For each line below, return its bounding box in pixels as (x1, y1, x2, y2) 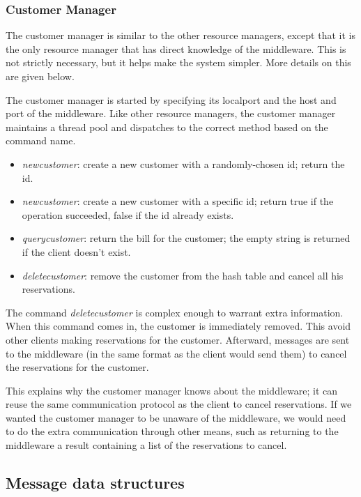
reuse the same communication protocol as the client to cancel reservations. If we (6, 397, 352, 411)
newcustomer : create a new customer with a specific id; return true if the (22, 194, 334, 208)
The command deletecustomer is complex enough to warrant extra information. (6, 305, 344, 319)
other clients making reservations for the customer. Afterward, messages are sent (6, 332, 350, 346)
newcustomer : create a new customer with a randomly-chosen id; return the (22, 156, 345, 171)
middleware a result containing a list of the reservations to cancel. (6, 438, 287, 452)
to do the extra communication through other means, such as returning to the (6, 424, 339, 438)
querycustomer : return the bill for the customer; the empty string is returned (22, 231, 351, 245)
